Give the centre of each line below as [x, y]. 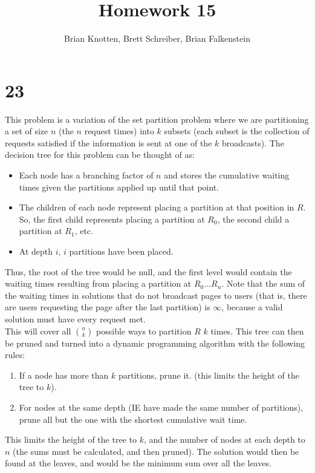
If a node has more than [64, 375]
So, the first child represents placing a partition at [112, 219]
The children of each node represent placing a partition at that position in [157, 207]
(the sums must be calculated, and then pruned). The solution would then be [156, 451]
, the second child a [253, 219]
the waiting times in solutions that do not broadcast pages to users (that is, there [156, 295]
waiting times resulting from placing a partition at [98, 283]
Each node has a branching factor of [86, 175]
